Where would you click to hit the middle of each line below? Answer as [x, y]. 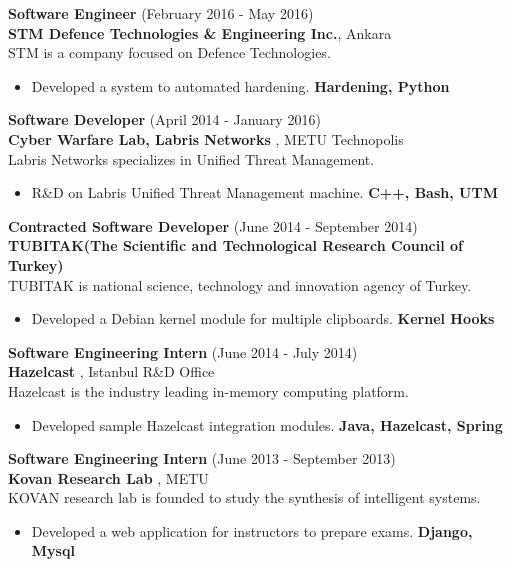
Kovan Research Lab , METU [108, 477]
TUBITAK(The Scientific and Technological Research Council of [236, 245]
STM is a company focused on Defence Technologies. [169, 52]
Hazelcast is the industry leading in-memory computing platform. [208, 390]
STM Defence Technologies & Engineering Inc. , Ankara [200, 32]
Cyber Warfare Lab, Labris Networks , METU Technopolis [206, 138]
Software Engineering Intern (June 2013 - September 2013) [202, 458]
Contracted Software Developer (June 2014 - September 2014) [213, 225]
